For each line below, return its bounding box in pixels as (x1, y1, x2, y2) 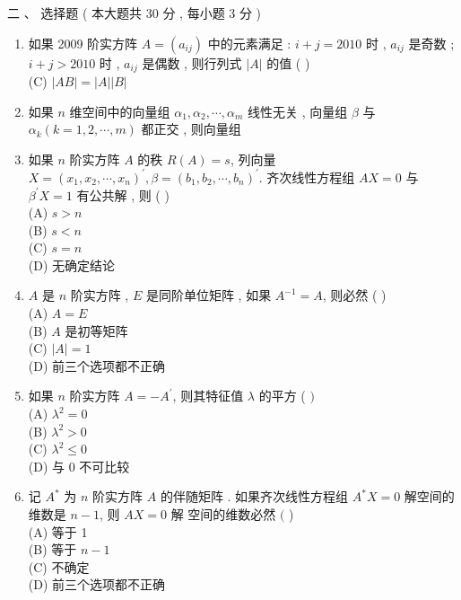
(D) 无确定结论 (28, 255, 116, 274)
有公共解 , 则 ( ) (76, 185, 170, 204)
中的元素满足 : (207, 33, 291, 52)
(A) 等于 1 (28, 522, 88, 541)
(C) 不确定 (28, 557, 90, 576)
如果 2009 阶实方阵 (28, 33, 138, 52)
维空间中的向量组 (69, 101, 170, 120)
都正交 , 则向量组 (141, 119, 241, 138)
